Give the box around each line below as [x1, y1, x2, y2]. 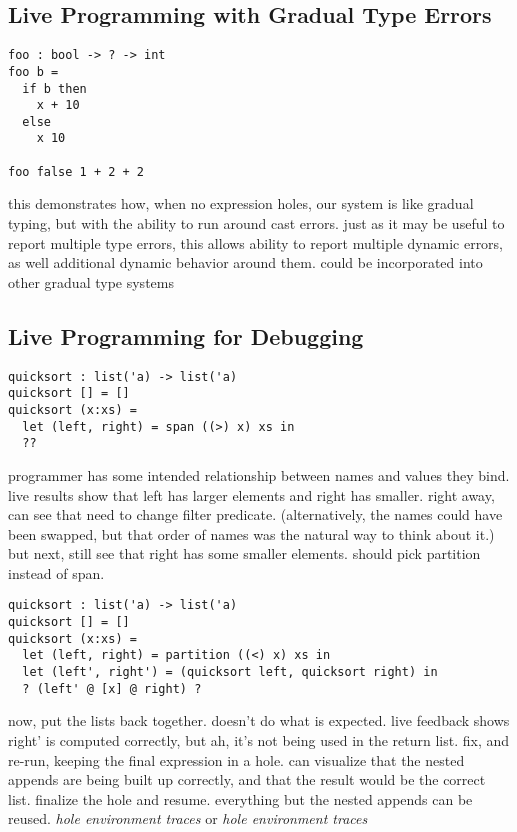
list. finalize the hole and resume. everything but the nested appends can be [8, 788, 473, 809]
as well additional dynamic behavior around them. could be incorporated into [8, 252, 483, 273]
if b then [22, 81, 87, 96]
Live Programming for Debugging [8, 320, 364, 351]
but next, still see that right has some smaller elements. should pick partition [8, 543, 481, 564]
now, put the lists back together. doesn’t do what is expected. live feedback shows [8, 710, 510, 731]
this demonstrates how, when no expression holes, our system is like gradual [8, 193, 474, 214]
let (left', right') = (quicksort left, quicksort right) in [22, 665, 438, 680]
